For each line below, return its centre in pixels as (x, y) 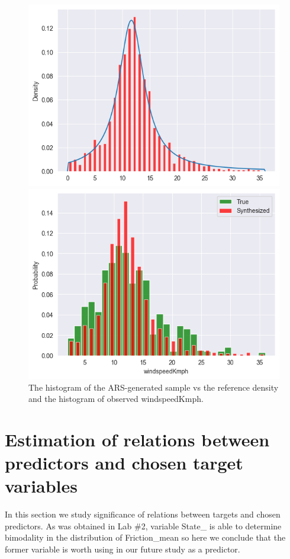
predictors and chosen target (124, 463)
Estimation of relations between (137, 439)
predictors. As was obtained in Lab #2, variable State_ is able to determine (143, 526)
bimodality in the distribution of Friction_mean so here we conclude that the (145, 537)
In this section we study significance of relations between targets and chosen (143, 514)
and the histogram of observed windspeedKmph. (116, 399)
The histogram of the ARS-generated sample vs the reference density (154, 387)
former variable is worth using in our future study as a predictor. (123, 549)
